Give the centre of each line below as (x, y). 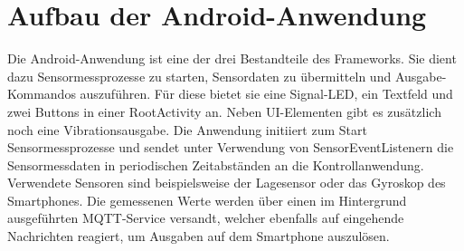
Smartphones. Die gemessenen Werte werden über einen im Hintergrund (207, 200)
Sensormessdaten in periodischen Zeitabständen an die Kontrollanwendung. (216, 164)
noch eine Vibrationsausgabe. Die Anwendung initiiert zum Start (187, 129)
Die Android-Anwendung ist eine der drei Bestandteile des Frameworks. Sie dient (232, 58)
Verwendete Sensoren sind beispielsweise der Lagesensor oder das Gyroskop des (227, 183)
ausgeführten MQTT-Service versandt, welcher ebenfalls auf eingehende (206, 218)
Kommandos (42, 94)
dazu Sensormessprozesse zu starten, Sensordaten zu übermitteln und (199, 76)
